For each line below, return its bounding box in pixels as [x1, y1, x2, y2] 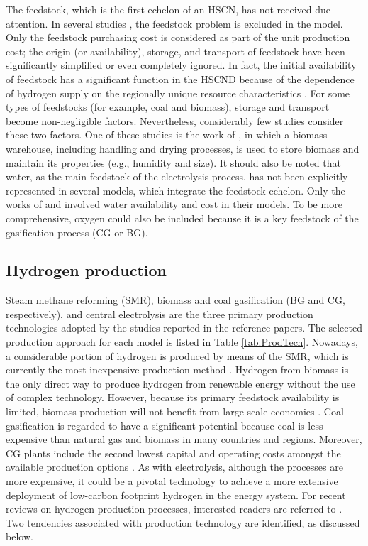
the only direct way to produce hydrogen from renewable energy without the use [6, 376, 355, 391]
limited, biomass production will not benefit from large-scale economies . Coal [6, 404, 344, 419]
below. [6, 529, 33, 544]
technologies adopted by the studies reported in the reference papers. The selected [6, 320, 362, 335]
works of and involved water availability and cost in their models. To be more [6, 197, 342, 212]
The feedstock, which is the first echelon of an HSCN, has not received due [6, 2, 331, 16]
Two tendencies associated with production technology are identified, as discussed [6, 515, 360, 530]
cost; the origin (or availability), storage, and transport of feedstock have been [6, 43, 345, 58]
